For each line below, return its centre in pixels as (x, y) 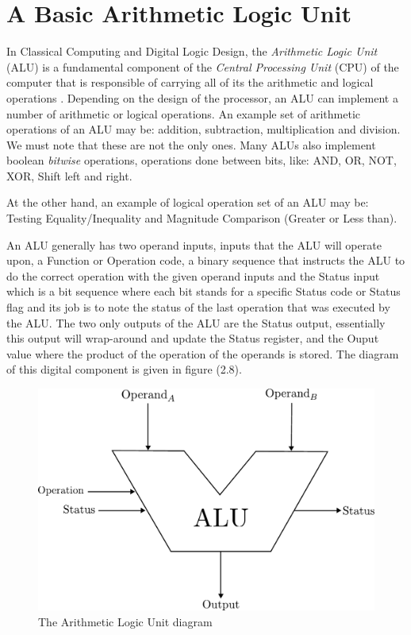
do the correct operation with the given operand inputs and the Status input (193, 275)
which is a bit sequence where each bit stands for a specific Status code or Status (204, 291)
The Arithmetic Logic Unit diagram (125, 622)
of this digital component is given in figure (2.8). (124, 369)
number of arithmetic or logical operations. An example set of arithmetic (184, 113)
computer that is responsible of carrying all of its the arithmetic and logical (190, 82)
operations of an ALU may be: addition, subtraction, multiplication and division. (204, 129)
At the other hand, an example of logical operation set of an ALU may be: (188, 202)
